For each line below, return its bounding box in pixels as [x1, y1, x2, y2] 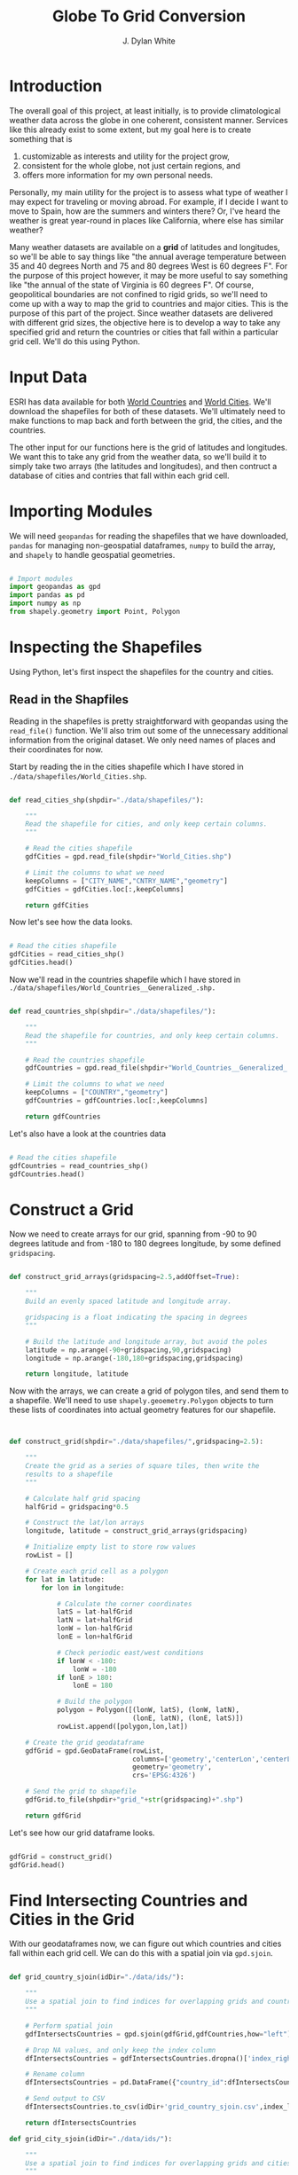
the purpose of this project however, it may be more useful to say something [9, 270, 288, 280]
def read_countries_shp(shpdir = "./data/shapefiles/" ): [9, 1007, 216, 1017]
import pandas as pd [9, 591, 86, 600]
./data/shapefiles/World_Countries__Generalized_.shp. [9, 984, 216, 993]
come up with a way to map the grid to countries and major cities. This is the [9, 298, 289, 309]
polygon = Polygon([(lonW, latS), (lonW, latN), [56, 1706, 240, 1715]
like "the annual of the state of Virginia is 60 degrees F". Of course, [9, 279, 255, 290]
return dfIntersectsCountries [25, 2118, 137, 2127]
